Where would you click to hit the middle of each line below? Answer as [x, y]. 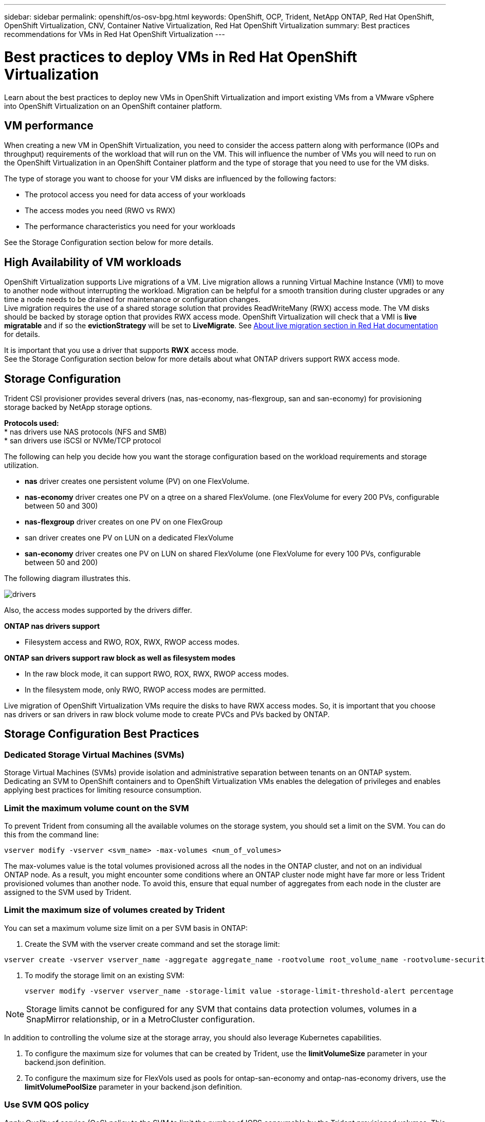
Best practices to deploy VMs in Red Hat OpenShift [181, 57]
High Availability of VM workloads [93, 262]
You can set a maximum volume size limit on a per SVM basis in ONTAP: [126, 928]
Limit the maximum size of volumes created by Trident [115, 910]
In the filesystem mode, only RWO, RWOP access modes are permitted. [145, 690]
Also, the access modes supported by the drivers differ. [98, 610]
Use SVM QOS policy [47, 1105]
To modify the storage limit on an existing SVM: [105, 975]
